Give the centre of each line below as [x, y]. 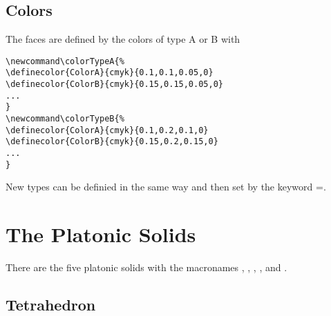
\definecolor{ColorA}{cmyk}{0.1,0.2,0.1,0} [107, 130]
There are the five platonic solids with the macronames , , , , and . [146, 267]
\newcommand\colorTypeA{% [65, 61]
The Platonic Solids [101, 234]
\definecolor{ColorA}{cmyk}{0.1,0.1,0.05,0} [110, 73]
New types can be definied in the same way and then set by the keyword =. [166, 187]
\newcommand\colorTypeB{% [65, 119]
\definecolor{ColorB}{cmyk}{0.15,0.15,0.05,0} [114, 85]
